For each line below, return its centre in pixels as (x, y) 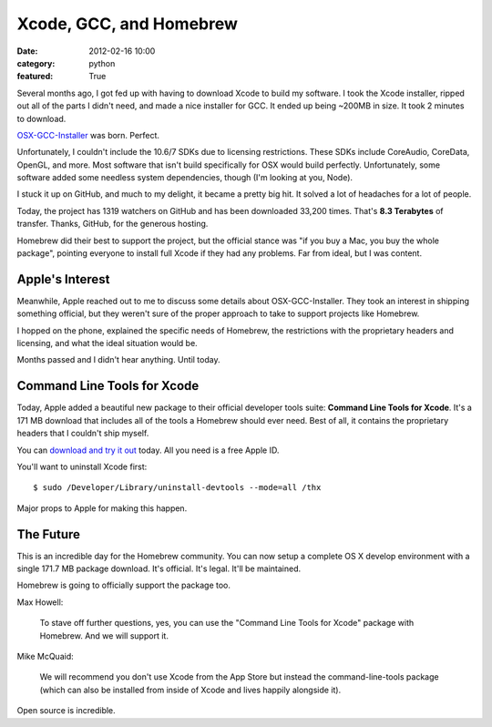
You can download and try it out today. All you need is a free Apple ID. (148, 450)
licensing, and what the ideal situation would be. (107, 343)
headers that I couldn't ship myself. (83, 434)
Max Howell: (40, 602)
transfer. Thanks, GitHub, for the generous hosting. (113, 224)
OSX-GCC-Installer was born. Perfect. (88, 135)
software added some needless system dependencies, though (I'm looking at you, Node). (185, 178)
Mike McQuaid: (45, 656)
